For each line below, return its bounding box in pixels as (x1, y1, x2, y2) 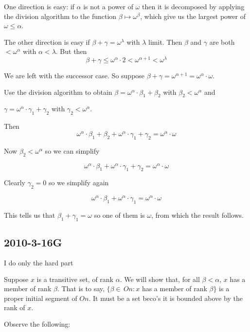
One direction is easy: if (4, 1, 74, 11)
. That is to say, (57, 283, 105, 294)
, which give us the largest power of (140, 11, 246, 21)
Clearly (4, 177, 25, 188)
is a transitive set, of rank (36, 274, 114, 284)
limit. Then (148, 36, 182, 47)
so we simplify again (48, 177, 109, 188)
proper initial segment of (4, 293, 77, 303)
